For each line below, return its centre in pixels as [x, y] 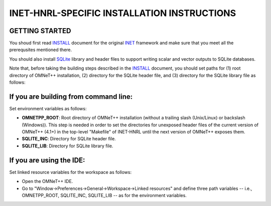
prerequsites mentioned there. [41, 50]
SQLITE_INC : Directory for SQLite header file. [69, 139]
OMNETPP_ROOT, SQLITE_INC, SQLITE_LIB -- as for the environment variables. [104, 195]
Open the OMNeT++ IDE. [47, 181]
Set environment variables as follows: [48, 108]
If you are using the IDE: [47, 160]
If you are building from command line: [71, 96]
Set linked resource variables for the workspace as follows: [71, 172]
